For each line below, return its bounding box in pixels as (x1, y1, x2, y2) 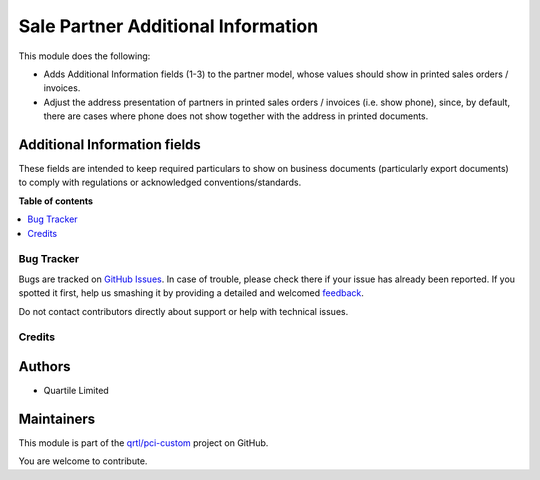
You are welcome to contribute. (18, 455, 148, 467)
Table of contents (18, 195, 94, 207)
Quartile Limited (43, 384, 109, 396)
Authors (18, 358, 71, 375)
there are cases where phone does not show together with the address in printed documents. (43, 110, 429, 122)
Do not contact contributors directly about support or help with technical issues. (18, 305, 349, 317)
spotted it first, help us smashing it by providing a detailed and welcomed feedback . (18, 287, 365, 299)
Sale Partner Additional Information (18, 15, 319, 37)
